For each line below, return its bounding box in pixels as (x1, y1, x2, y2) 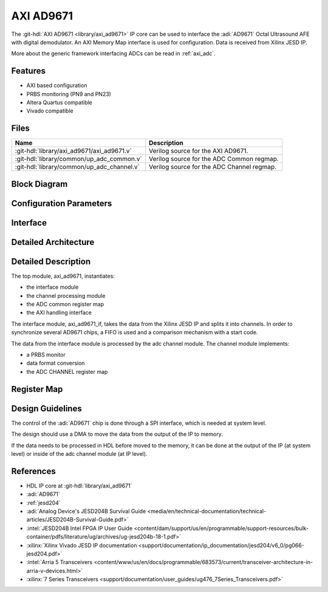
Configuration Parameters (11, 198, 112, 208)
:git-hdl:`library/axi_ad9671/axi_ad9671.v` (15, 146, 132, 155)
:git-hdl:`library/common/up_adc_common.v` (15, 155, 142, 163)
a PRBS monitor (26, 351, 66, 359)
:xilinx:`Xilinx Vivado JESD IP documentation (26, 542, 137, 549)
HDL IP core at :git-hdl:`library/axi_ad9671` (26, 482, 132, 489)
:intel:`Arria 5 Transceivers (26, 559, 93, 566)
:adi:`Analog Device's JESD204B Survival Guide (26, 508, 146, 515)
